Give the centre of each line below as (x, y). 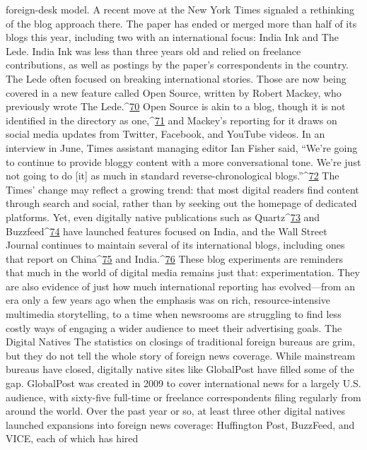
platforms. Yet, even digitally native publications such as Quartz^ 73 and (163, 217)
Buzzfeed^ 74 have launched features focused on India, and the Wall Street (167, 231)
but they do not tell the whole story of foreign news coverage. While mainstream (181, 355)
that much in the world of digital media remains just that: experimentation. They (183, 272)
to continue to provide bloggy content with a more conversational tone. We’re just (183, 161)
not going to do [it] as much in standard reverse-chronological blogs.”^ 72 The (173, 176)
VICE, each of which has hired (72, 438)
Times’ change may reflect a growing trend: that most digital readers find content (182, 189)
